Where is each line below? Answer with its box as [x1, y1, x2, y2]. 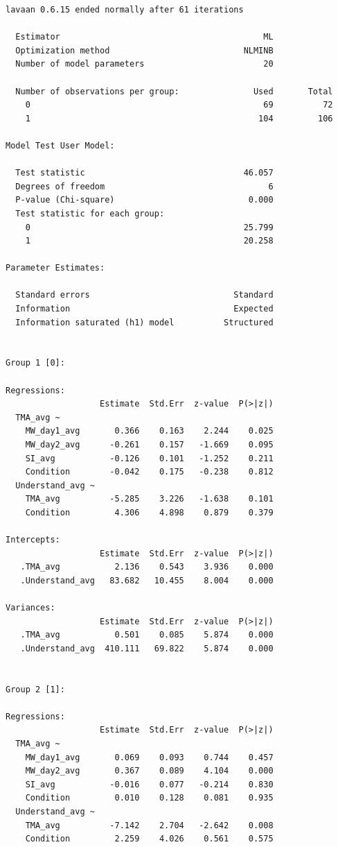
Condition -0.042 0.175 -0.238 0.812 [25, 467, 274, 477]
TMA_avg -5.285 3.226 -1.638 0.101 [25, 494, 274, 504]
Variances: [6, 603, 55, 613]
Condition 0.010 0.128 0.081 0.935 [25, 793, 274, 803]
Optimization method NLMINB [15, 45, 274, 55]
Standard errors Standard [15, 290, 274, 300]
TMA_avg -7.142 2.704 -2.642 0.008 [25, 820, 274, 830]
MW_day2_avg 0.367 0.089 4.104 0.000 [25, 766, 274, 776]
